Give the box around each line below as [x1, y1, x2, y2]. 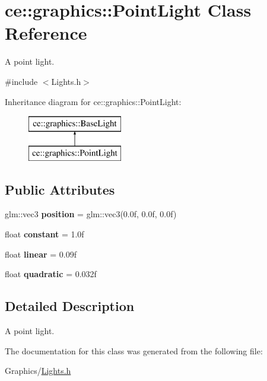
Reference [5, 21, 87, 45]
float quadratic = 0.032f [5, 268, 97, 280]
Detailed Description [5, 297, 135, 315]
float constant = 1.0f [5, 228, 84, 240]
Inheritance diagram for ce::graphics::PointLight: [5, 95, 182, 107]
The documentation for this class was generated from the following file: [5, 344, 263, 357]
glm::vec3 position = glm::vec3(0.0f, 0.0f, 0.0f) [5, 208, 177, 220]
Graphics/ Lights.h [5, 364, 71, 377]
